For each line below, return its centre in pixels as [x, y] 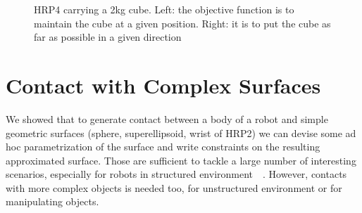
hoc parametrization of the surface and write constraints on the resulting [163, 147]
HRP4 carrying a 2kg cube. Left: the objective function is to [164, 9]
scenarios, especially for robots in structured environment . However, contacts [176, 174]
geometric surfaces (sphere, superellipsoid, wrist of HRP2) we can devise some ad [181, 133]
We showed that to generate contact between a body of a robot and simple [167, 118]
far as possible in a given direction [108, 37]
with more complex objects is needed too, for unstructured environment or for [174, 187]
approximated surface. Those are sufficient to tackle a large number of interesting [181, 160]
